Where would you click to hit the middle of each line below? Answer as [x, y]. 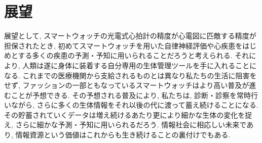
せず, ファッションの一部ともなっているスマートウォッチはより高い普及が [127, 85]
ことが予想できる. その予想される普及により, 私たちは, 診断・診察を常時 [131, 95]
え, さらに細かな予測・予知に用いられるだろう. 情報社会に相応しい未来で [125, 125]
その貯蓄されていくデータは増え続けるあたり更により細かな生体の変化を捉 [128, 114]
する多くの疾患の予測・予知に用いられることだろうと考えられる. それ [134, 55]
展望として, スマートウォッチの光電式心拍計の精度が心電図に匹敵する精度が [130, 36]
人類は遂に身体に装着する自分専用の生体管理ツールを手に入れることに [140, 65]
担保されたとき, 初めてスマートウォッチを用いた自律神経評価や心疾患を [123, 45]
